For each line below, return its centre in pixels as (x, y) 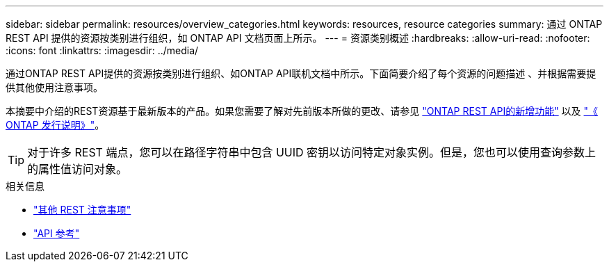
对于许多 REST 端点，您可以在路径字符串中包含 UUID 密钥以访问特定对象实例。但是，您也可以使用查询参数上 (312, 152)
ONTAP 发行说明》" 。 (55, 125)
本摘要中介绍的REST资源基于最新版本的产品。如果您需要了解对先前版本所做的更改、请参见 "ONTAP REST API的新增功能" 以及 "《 (302, 111)
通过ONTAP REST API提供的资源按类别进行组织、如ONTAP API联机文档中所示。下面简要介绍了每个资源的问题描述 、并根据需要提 (301, 73)
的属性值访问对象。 (78, 169)
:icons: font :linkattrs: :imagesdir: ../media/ (102, 50)
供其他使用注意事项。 (54, 87)
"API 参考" (57, 233)
